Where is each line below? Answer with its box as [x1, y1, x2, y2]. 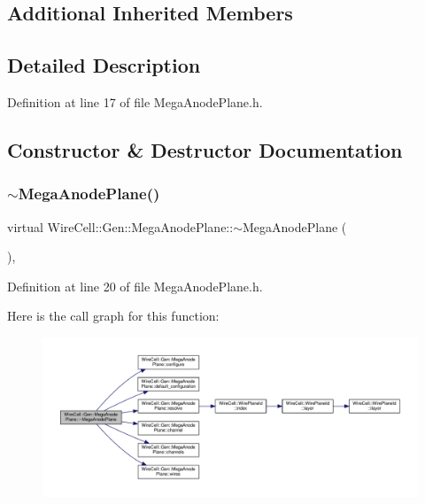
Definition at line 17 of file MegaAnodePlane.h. [7, 92, 263, 111]
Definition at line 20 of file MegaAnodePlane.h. [7, 276, 263, 295]
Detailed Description [7, 51, 201, 79]
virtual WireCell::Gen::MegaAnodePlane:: [7, 217, 234, 236]
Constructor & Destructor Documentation [7, 136, 403, 163]
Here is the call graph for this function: [7, 306, 220, 325]
